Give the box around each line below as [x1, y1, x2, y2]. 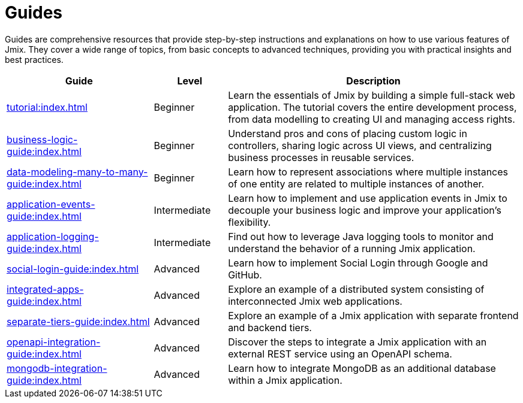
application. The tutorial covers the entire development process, [228, 101, 517, 113]
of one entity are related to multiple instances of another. [228, 177, 485, 190]
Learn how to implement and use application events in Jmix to [228, 192, 507, 204]
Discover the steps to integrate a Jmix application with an [228, 335, 487, 348]
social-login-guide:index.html [7, 262, 139, 275]
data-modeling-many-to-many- [7, 165, 148, 178]
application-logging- [7, 230, 99, 243]
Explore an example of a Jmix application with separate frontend [228, 309, 519, 322]
